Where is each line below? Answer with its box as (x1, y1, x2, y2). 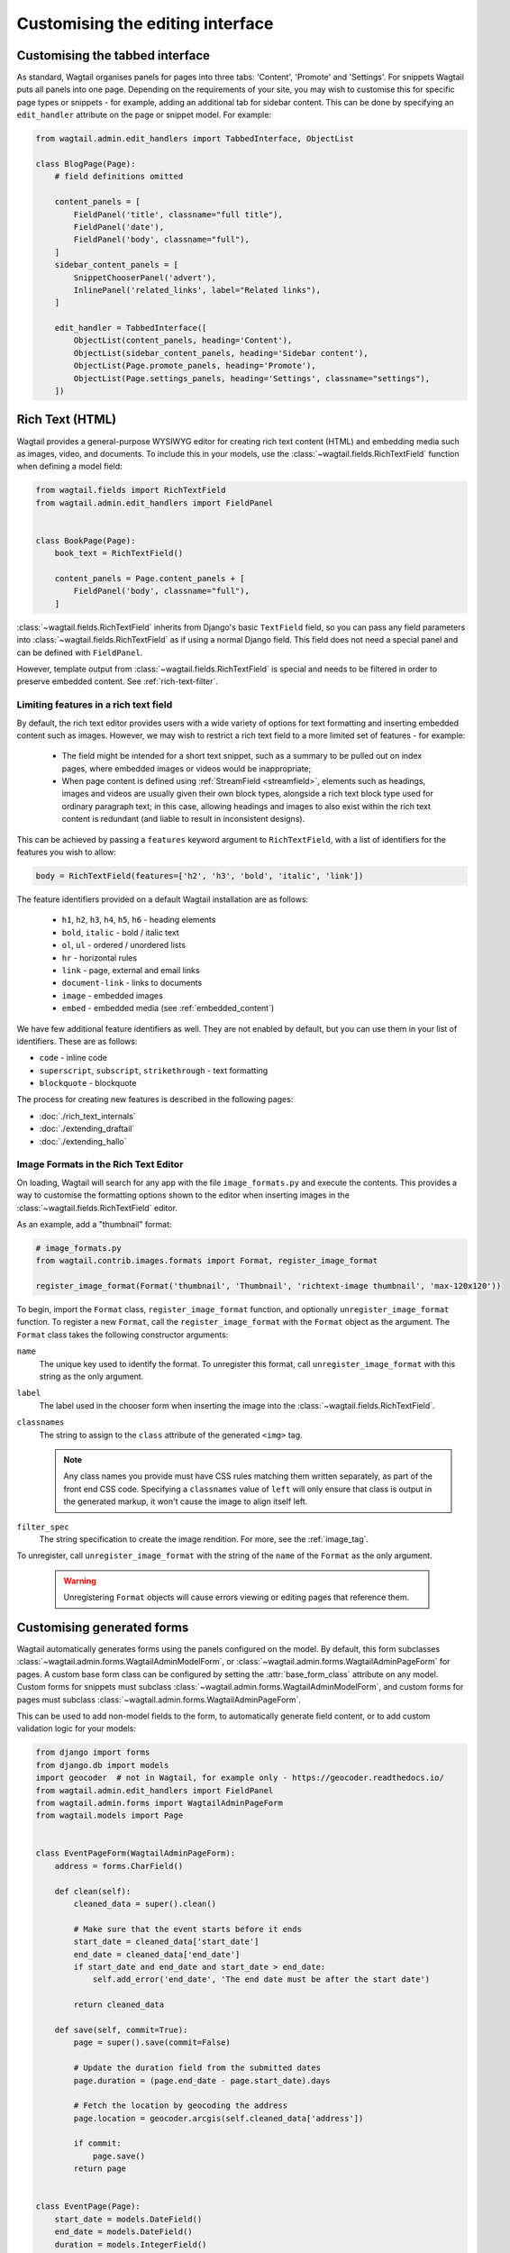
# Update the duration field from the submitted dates (73, 2063, 322, 2073)
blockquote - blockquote (39, 1078, 137, 1089)
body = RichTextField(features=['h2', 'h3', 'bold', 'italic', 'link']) (35, 871, 364, 880)
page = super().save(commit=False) (73, 2038, 232, 2048)
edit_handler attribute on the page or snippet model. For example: (16, 109, 272, 121)
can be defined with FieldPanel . (16, 647, 143, 658)
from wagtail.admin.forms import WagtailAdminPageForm (35, 1798, 283, 1808)
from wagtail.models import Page (35, 1811, 184, 1820)
